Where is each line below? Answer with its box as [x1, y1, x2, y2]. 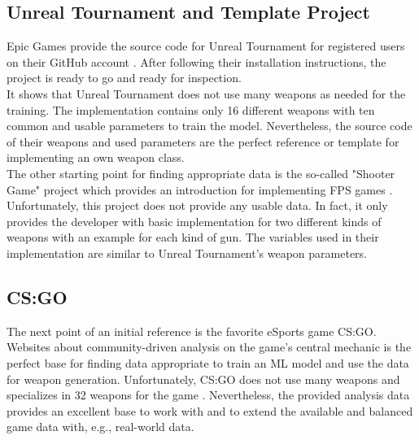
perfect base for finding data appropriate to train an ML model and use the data [7, 354, 409, 371]
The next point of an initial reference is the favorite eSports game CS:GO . [7, 322, 377, 339]
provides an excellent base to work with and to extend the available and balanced [7, 402, 413, 419]
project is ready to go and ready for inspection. [7, 69, 242, 86]
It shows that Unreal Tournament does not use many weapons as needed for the [7, 85, 406, 102]
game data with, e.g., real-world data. [7, 418, 194, 435]
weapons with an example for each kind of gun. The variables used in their [7, 229, 379, 246]
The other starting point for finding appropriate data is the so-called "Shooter [7, 164, 395, 181]
